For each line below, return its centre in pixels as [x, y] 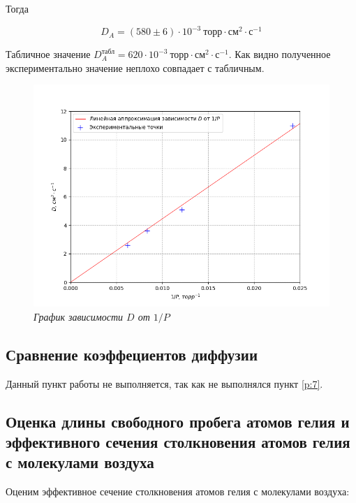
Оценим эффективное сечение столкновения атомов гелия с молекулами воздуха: [178, 491]
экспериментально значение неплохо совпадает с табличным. [135, 67]
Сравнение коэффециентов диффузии [132, 354]
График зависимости [79, 316]
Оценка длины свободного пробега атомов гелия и [178, 421]
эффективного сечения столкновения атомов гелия [178, 442]
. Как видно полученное [280, 54]
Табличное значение [48, 54]
